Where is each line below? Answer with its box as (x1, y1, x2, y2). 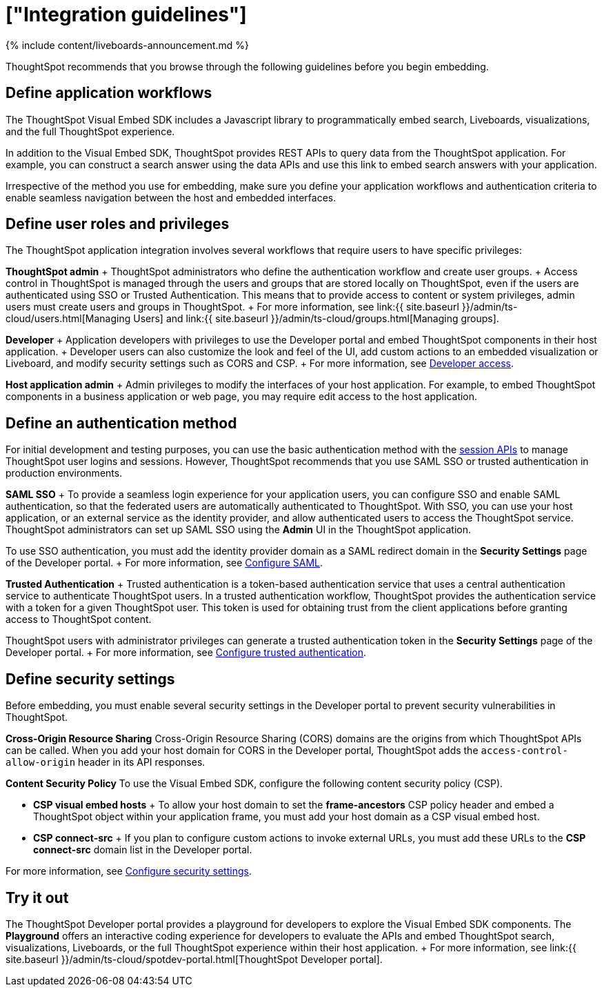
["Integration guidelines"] (6, 3, 247, 26)
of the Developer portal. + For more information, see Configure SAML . (6, 557, 323, 569)
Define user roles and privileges (6, 215, 230, 233)
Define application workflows (6, 84, 212, 102)
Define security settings (6, 670, 175, 688)
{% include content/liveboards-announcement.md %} (6, 39, 250, 51)
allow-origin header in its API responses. (6, 756, 205, 768)
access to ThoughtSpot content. (6, 613, 152, 626)
